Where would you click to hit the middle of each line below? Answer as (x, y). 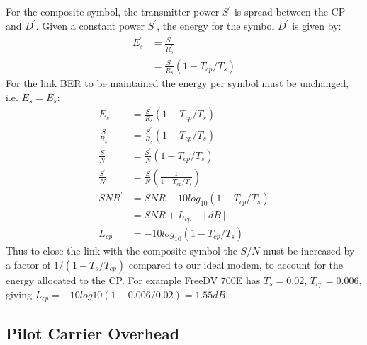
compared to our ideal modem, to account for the (236, 264)
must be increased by (309, 250)
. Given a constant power (90, 25)
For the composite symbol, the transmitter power (113, 11)
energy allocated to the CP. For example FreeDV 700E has (133, 280)
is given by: (317, 25)
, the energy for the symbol (216, 25)
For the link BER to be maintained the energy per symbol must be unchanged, (177, 82)
